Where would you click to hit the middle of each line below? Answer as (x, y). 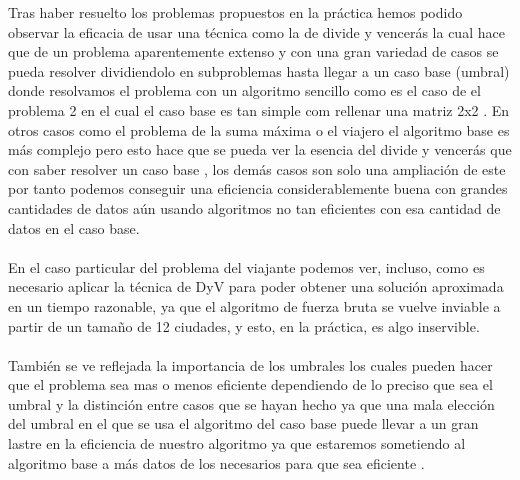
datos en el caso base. (74, 227)
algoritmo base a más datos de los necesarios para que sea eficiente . (216, 462)
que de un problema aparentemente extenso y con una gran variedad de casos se (253, 51)
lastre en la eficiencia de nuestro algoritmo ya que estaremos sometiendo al (237, 443)
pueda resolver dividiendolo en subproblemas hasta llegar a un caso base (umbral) (259, 70)
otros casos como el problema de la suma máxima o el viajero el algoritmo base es (259, 129)
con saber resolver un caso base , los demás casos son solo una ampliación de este (257, 168)
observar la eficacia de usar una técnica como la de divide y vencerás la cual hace (256, 31)
